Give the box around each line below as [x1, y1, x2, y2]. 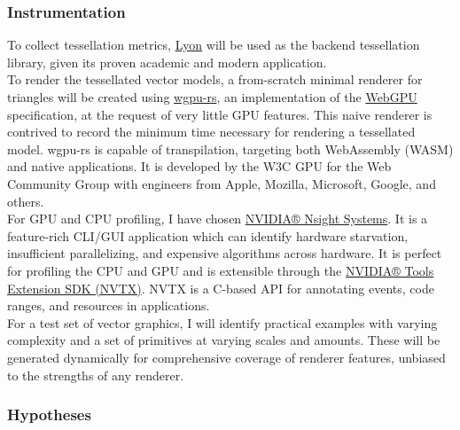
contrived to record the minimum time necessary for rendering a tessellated [7, 122, 416, 141]
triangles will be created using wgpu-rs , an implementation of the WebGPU [7, 88, 417, 106]
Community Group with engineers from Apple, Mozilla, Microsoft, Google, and [7, 174, 436, 192]
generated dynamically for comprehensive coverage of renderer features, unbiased [7, 348, 446, 366]
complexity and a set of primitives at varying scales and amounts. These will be [7, 331, 441, 349]
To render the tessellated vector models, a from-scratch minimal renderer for [7, 70, 423, 89]
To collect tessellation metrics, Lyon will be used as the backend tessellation [7, 35, 420, 54]
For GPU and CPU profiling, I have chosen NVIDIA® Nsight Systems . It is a [7, 209, 428, 228]
